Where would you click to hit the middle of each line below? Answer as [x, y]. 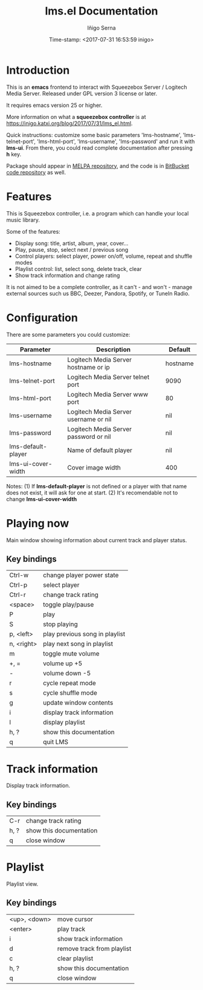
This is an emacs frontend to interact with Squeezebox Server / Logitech [97, 87]
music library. [23, 220]
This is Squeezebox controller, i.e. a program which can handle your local [98, 213]
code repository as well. [36, 172]
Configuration [42, 318]
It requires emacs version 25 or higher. [54, 105]
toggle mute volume [71, 654]
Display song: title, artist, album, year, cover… [72, 243]
